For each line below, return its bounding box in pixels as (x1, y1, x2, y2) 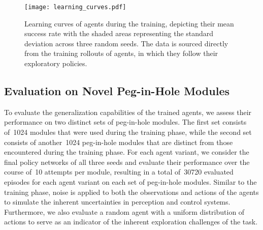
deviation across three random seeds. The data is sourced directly (24, 38, 228, 48)
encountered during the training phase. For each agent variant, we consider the (4, 147, 249, 157)
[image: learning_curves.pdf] (24, 4, 126, 11)
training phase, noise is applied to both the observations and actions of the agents (4, 186, 259, 197)
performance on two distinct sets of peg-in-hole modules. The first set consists (4, 117, 247, 127)
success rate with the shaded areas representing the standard (24, 28, 214, 39)
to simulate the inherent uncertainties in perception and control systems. (4, 196, 231, 207)
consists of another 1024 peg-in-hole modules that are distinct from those (4, 136, 233, 147)
